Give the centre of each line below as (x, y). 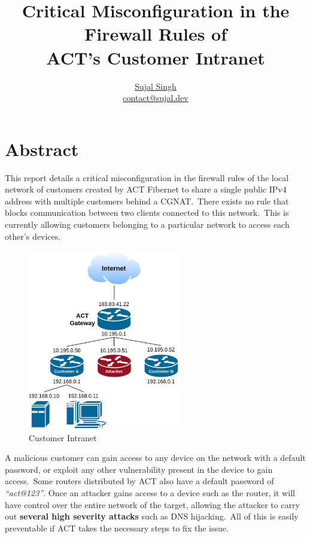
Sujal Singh (156, 86)
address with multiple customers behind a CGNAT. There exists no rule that (147, 201)
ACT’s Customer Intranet (156, 57)
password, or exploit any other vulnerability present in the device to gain (139, 469)
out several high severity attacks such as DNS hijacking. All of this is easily (152, 516)
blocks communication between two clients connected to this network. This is (147, 213)
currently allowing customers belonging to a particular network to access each (147, 224)
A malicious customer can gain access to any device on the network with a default (155, 458)
